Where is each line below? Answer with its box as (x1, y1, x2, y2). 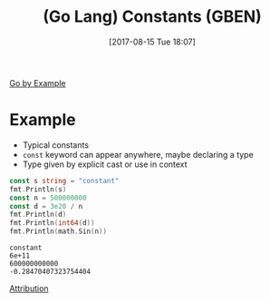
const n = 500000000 (9, 193, 88, 202)
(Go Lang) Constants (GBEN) (42, 6, 263, 27)
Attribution (9, 283, 49, 294)
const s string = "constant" (9, 176, 120, 185)
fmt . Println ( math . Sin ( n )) (9, 227, 107, 237)
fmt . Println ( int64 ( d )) (9, 219, 95, 228)
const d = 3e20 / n (9, 201, 83, 210)
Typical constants (22, 139, 89, 151)
